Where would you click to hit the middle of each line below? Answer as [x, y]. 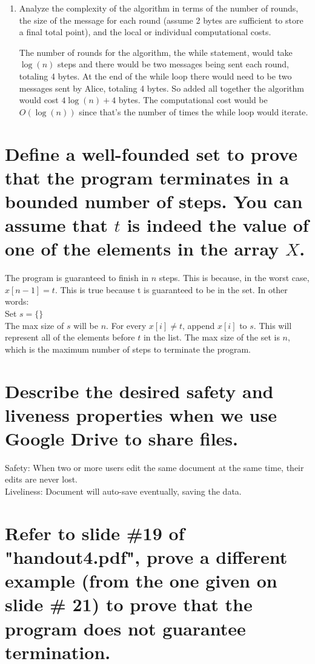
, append [199, 325]
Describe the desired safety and [139, 391]
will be [86, 325]
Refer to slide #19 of [95, 533]
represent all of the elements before [70, 337]
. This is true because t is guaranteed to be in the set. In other [171, 289]
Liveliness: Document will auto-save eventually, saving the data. [123, 491]
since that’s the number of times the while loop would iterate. [194, 111]
